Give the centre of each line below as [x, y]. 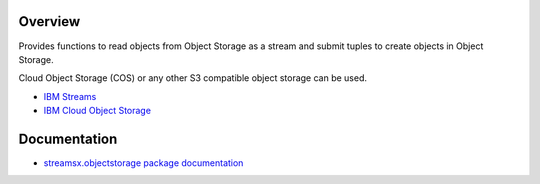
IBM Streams [70, 96]
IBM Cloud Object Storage [97, 111]
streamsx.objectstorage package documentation [143, 162]
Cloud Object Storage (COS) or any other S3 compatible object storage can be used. [193, 78]
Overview [49, 21]
